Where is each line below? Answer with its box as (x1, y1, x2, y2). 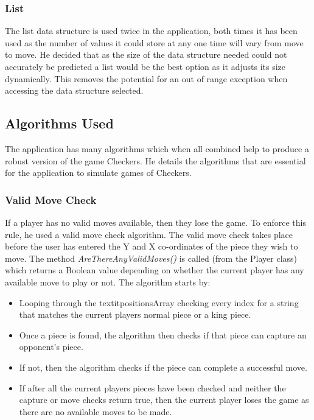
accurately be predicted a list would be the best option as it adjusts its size (5, 60, 286, 72)
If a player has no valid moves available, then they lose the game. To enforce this (5, 215, 306, 228)
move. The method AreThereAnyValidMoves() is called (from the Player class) (5, 251, 298, 264)
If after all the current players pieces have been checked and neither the (19, 381, 286, 394)
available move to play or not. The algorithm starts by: (5, 275, 211, 288)
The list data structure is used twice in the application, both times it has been (5, 24, 298, 37)
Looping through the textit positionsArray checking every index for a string (19, 296, 299, 309)
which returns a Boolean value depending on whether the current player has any (5, 264, 304, 276)
